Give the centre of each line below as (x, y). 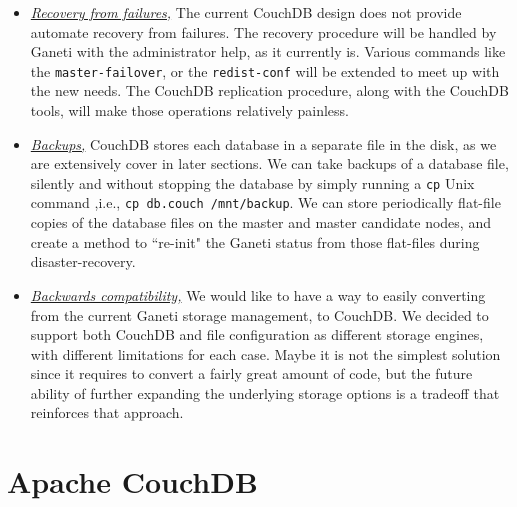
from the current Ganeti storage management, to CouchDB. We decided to (259, 314)
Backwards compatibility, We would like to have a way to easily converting (258, 294)
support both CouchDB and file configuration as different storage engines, (257, 334)
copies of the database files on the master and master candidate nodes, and (260, 222)
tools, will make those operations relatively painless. (189, 110)
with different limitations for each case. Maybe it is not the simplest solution (265, 353)
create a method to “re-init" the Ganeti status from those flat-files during (255, 241)
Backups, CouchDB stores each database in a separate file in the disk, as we (263, 143)
